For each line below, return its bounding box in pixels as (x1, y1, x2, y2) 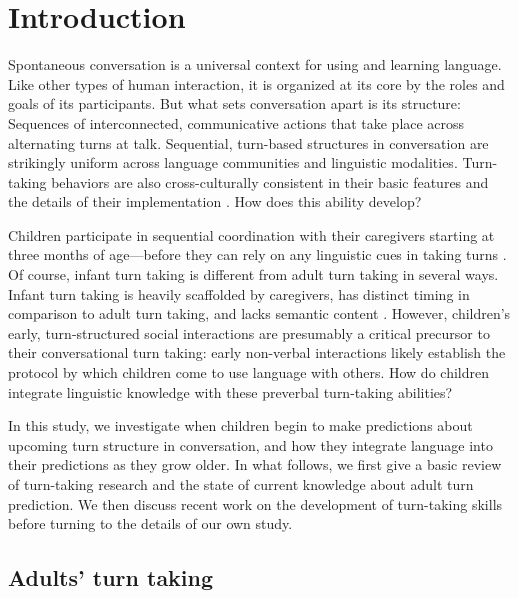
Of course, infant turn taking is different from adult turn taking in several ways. (8, 264, 499, 285)
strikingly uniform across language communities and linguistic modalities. (8, 152, 458, 173)
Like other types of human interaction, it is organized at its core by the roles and (8, 73, 505, 94)
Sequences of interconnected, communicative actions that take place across (8, 112, 465, 133)
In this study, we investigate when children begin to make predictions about (8, 415, 473, 436)
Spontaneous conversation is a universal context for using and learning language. (8, 54, 502, 75)
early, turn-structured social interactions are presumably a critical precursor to (8, 322, 490, 343)
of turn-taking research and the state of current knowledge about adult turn (8, 474, 474, 494)
